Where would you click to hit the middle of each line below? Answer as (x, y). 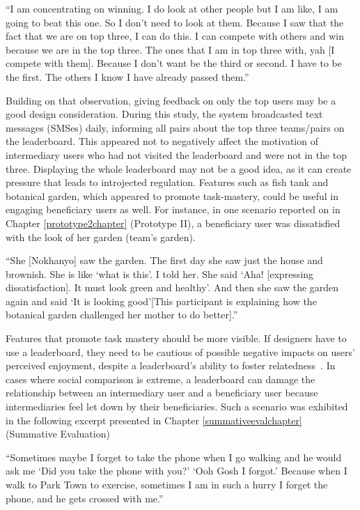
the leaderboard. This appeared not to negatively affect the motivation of (162, 141)
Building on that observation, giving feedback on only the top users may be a (171, 100)
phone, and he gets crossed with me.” (85, 498)
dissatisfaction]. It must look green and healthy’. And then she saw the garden (172, 287)
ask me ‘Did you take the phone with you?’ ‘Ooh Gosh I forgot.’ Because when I (177, 471)
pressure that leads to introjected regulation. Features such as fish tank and (167, 182)
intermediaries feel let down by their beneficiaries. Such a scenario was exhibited (177, 407)
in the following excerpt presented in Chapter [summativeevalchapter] (154, 420)
